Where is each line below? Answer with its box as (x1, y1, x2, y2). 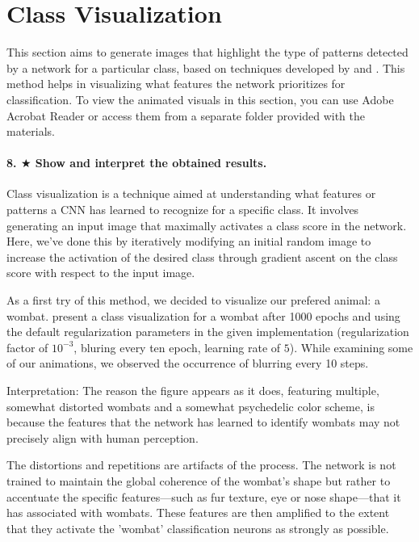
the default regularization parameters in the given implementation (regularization (6, 323, 409, 340)
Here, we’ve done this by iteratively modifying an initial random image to (6, 233, 371, 250)
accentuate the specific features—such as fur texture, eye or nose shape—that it (6, 488, 401, 505)
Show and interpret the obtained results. (35, 154, 267, 171)
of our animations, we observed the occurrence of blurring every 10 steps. (6, 355, 369, 372)
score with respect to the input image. (6, 264, 195, 281)
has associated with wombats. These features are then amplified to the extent (6, 504, 390, 521)
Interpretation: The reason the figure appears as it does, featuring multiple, (6, 382, 379, 399)
